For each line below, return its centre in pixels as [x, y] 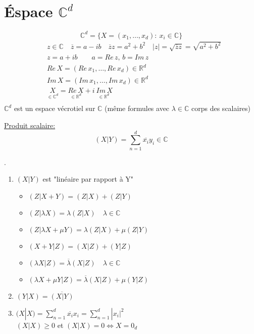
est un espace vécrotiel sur [55, 108]
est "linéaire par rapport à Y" [88, 179]
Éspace [29, 11]
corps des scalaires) [221, 108]
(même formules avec [137, 108]
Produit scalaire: [30, 125]
